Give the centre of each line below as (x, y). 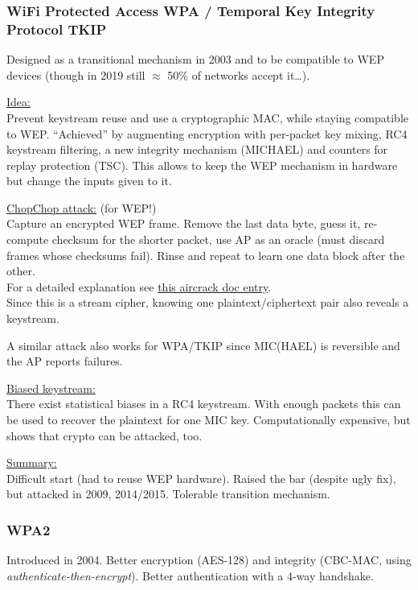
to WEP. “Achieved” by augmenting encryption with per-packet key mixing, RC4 (207, 133)
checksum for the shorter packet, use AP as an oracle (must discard (218, 239)
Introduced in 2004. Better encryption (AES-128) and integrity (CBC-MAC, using (209, 560)
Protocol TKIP (57, 29)
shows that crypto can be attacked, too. (104, 435)
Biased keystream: (51, 388)
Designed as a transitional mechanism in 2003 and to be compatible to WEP (195, 59)
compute (28, 239)
